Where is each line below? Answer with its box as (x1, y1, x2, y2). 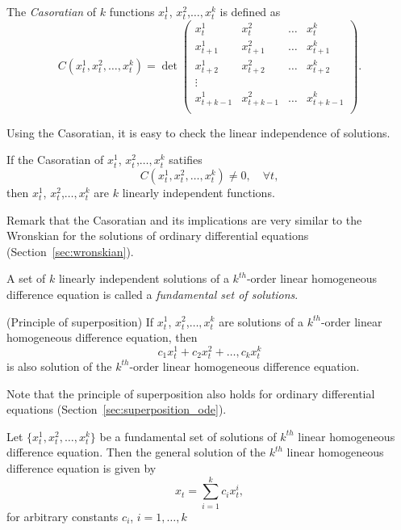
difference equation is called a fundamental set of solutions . (6, 285, 299, 302)
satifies (169, 151, 203, 168)
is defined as (219, 3, 281, 19)
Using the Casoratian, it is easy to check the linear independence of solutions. (6, 124, 391, 141)
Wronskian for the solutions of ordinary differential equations (6, 227, 309, 244)
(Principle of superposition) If (6, 313, 154, 330)
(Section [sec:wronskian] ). (6, 242, 134, 259)
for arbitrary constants (6, 507, 119, 524)
